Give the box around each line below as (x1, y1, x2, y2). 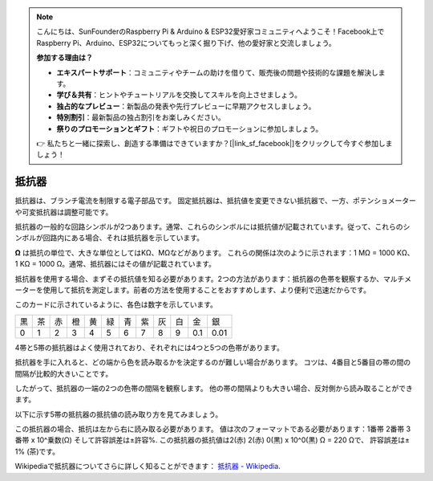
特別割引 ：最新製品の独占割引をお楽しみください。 (56, 112, 225, 122)
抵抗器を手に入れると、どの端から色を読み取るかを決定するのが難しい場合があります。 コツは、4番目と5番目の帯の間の (14, 357, 411, 367)
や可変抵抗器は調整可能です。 (14, 207, 113, 217)
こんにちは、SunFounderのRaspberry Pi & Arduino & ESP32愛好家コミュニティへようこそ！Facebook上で (36, 26, 385, 36)
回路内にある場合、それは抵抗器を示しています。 (42, 233, 204, 243)
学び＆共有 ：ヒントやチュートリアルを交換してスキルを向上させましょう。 (56, 90, 302, 100)
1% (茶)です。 (14, 446, 60, 456)
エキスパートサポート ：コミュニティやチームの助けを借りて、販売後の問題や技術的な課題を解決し (56, 67, 378, 77)
